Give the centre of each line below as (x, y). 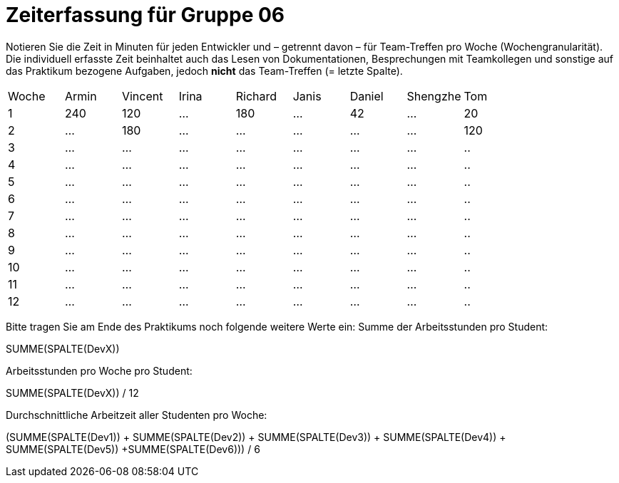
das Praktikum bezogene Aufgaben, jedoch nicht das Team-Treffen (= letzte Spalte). (204, 71)
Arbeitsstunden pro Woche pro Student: (99, 370)
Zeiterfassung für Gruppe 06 (145, 15)
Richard (256, 96)
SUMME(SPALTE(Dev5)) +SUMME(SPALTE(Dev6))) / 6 (133, 449)
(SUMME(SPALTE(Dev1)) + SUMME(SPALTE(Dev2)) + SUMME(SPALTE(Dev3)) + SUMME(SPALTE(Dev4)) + (256, 437)
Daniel (367, 96)
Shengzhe (434, 96)
